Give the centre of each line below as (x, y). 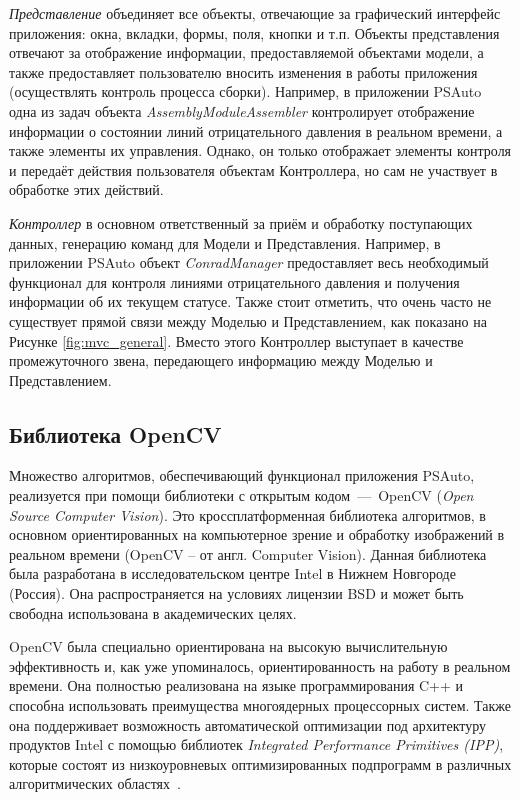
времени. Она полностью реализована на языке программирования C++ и (236, 685)
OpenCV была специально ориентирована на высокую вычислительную (228, 646)
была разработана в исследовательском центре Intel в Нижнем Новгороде (232, 573)
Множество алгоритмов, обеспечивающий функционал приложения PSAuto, (242, 475)
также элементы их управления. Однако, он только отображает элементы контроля (260, 150)
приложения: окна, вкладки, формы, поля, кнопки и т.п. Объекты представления (254, 32)
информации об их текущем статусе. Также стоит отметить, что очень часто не (250, 301)
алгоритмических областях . (95, 783)
